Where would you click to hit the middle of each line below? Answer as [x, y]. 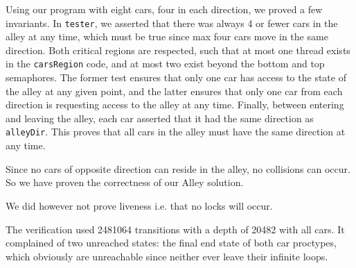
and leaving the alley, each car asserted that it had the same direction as [160, 118]
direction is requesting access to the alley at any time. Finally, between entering [175, 104]
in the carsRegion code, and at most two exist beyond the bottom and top [165, 64]
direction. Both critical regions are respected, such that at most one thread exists [178, 50]
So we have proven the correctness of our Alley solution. [125, 182]
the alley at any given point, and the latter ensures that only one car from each [174, 91]
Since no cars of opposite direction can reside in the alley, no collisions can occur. [178, 168]
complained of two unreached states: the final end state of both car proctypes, [171, 243]
